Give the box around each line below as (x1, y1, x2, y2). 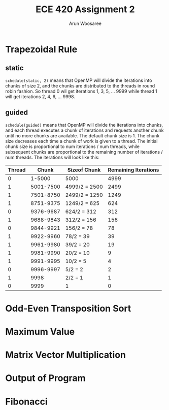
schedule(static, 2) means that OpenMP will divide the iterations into (5, 77, 152, 83)
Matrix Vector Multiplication (5, 349, 126, 361)
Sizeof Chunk (67, 166, 101, 173)
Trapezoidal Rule (5, 43, 78, 55)
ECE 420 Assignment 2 (35, 4, 136, 15)
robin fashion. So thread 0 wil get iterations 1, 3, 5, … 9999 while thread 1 (5, 88, 157, 94)
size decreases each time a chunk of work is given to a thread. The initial (5, 138, 158, 144)
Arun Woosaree (69, 20, 102, 26)
